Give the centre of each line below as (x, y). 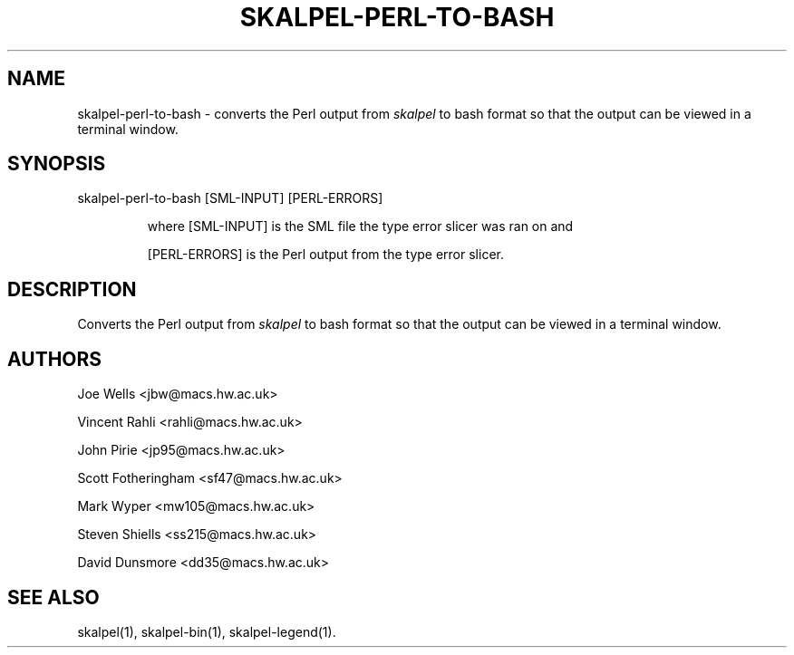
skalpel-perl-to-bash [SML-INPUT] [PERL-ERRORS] (230, 198)
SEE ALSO (53, 597)
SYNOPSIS (57, 164)
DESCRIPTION (72, 289)
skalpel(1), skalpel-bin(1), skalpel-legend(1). (207, 631)
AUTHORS (55, 359)
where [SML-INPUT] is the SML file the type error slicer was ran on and (360, 226)
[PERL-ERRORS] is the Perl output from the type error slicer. (325, 255)
